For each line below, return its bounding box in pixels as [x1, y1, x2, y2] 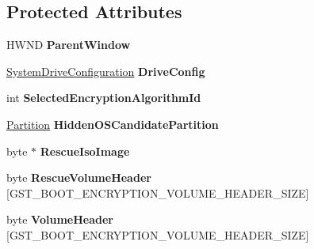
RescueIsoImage [40, 142, 130, 159]
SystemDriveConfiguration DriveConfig [6, 62, 205, 79]
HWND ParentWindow [6, 36, 131, 53]
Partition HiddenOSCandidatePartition [6, 115, 219, 132]
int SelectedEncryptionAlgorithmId [6, 89, 201, 106]
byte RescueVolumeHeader [6, 169, 151, 186]
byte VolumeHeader [6, 211, 113, 228]
